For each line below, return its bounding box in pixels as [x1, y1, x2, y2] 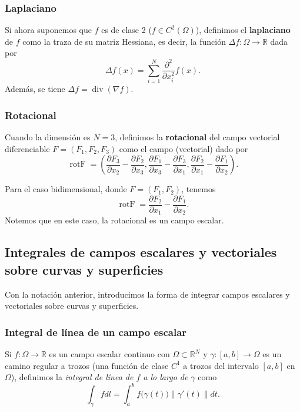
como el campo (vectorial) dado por [119, 142, 248, 154]
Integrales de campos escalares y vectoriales [5, 243, 277, 261]
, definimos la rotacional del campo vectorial [115, 131, 280, 143]
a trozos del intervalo [183, 359, 259, 371]
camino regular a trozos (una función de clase [5, 359, 169, 371]
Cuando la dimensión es [5, 131, 91, 143]
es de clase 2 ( [101, 24, 152, 36]
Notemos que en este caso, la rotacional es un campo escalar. [5, 214, 224, 226]
